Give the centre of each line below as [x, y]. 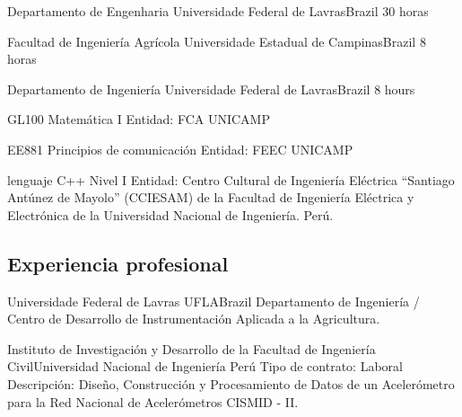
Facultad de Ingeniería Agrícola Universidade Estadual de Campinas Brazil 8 [217, 41]
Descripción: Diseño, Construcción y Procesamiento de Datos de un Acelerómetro [231, 383]
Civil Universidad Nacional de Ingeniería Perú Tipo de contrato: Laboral [205, 366]
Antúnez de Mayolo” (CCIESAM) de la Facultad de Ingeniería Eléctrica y [211, 197]
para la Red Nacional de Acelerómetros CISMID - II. [153, 401]
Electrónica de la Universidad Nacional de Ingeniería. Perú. [170, 214]
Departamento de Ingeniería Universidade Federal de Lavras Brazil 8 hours [211, 89]
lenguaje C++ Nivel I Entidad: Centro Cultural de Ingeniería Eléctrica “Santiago [231, 179]
